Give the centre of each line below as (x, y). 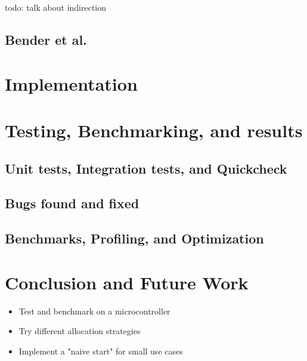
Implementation (71, 83)
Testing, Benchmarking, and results (154, 130)
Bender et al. (46, 39)
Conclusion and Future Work (127, 282)
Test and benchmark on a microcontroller (94, 311)
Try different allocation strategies (80, 331)
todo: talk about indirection (56, 7)
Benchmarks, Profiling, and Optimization (134, 238)
